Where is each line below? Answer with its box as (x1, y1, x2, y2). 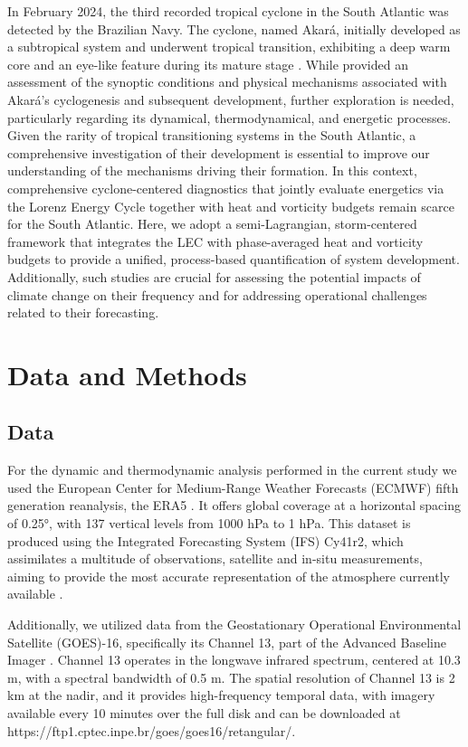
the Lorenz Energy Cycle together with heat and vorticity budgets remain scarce (7, 196, 454, 215)
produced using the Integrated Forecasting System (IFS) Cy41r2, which (7, 531, 404, 550)
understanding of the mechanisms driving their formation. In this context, (7, 161, 417, 180)
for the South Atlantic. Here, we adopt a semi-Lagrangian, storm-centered (7, 214, 417, 233)
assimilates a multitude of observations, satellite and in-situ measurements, (7, 549, 423, 568)
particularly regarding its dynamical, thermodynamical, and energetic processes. (7, 108, 452, 127)
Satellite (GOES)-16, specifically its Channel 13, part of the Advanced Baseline (7, 632, 446, 651)
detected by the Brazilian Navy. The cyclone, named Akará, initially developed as (7, 19, 461, 38)
